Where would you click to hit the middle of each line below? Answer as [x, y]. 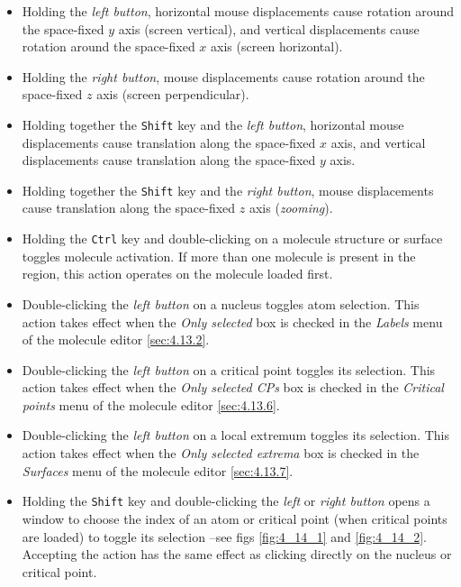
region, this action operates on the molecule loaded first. [177, 274]
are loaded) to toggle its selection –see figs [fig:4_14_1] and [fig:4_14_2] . [224, 536]
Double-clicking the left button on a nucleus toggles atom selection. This [221, 303]
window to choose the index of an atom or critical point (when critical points [235, 518]
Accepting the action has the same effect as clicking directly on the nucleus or [237, 554]
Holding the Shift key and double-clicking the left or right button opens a [226, 501]
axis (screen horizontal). [277, 46]
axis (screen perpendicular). [173, 94]
